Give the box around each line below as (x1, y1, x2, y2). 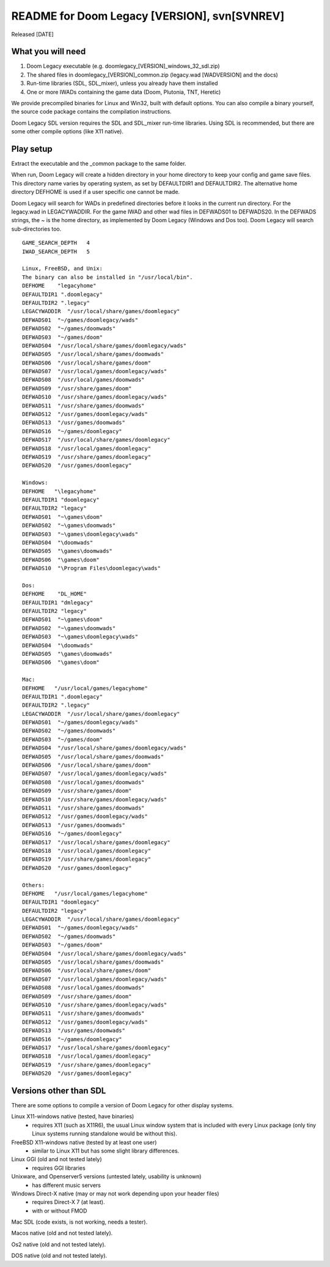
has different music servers (32, 1181, 101, 1189)
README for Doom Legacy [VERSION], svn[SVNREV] (11, 9, 285, 23)
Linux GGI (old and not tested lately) (11, 1156, 102, 1163)
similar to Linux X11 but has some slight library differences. (32, 1147, 180, 1154)
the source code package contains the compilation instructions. (11, 108, 172, 116)
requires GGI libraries (32, 1164, 86, 1172)
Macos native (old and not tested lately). (11, 1230, 113, 1237)
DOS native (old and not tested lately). (11, 1252, 108, 1260)
